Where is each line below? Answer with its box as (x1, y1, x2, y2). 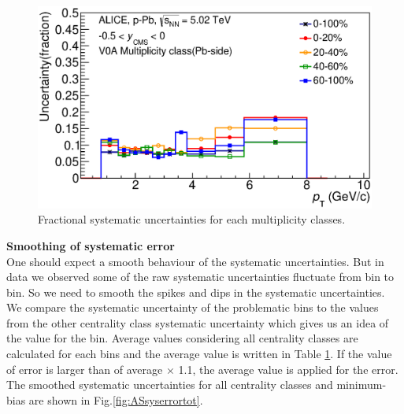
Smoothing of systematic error (6, 237, 175, 253)
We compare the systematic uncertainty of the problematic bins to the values (6, 299, 379, 316)
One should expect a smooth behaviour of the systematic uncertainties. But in (6, 253, 384, 269)
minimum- (336, 376, 387, 393)
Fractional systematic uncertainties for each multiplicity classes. (38, 211, 346, 227)
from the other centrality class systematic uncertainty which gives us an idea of (6, 314, 389, 331)
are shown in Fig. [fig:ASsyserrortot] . (28, 391, 203, 408)
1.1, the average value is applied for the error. (178, 360, 398, 377)
